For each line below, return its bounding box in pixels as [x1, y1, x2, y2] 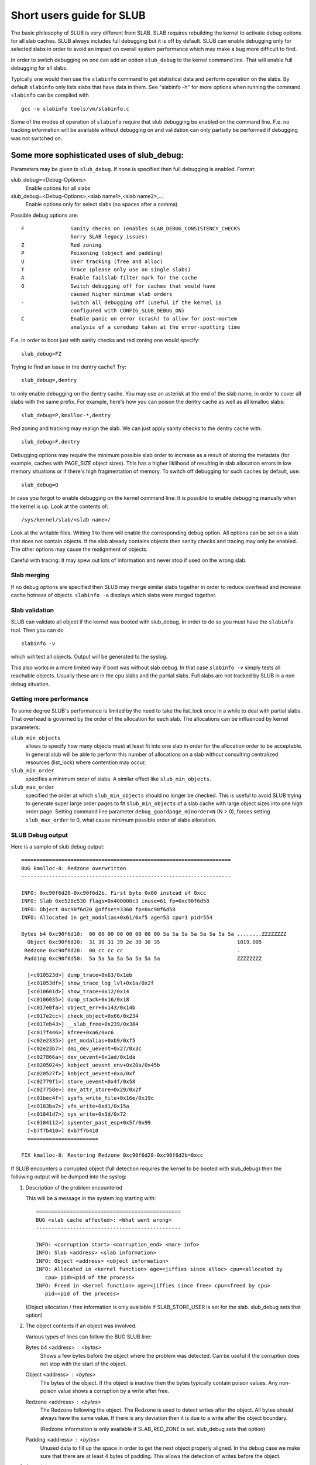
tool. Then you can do [11, 626, 64, 633]
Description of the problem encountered [25, 1184, 123, 1191]
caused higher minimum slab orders [70, 291, 173, 298]
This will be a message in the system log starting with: [25, 1194, 156, 1201]
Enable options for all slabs [25, 185, 91, 192]
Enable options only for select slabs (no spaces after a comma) [25, 201, 178, 208]
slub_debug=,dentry [21, 377, 77, 384]
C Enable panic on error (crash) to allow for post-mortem [21, 315, 238, 322]
